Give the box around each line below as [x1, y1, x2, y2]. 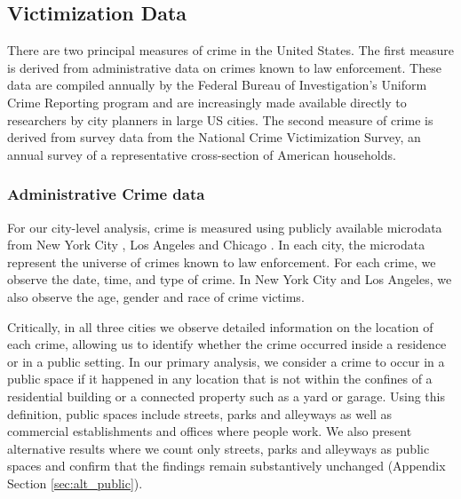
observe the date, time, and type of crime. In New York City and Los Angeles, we [7, 270, 452, 289]
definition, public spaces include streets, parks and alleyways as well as [7, 404, 393, 423]
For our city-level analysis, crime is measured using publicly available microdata [7, 218, 442, 236]
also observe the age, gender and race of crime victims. [7, 287, 305, 305]
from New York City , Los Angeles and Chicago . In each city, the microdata [7, 235, 425, 254]
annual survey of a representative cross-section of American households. [7, 145, 396, 163]
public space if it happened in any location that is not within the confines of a [7, 369, 433, 388]
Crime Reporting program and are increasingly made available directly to [7, 92, 407, 111]
